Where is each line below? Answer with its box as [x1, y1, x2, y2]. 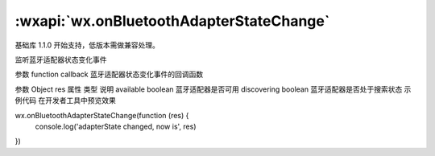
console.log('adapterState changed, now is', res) [35, 121, 197, 131]
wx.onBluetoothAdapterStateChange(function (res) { [14, 110, 189, 120]
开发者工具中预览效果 [44, 96, 116, 105]
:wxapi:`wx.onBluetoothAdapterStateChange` [14, 12, 330, 30]
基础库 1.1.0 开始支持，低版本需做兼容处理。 [14, 40, 160, 50]
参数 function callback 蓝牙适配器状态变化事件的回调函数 [14, 69, 204, 80]
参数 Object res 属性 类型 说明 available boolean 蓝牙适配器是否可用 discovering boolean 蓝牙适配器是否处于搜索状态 [14, 84, 403, 94]
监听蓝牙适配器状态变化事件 [14, 55, 107, 64]
